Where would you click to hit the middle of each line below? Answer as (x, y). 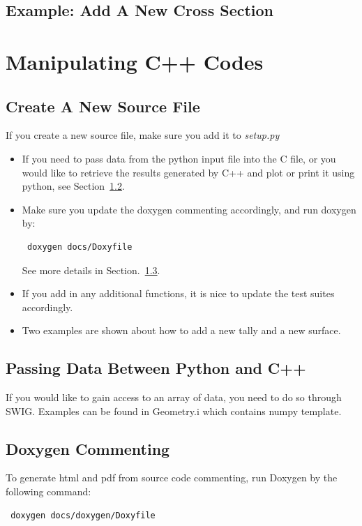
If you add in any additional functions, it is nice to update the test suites (178, 293)
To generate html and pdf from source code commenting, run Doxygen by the (172, 478)
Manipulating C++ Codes (135, 61)
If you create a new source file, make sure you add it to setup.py (143, 135)
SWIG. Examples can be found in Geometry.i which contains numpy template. (174, 411)
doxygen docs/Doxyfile (80, 247)
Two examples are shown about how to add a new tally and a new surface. (181, 330)
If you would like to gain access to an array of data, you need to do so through (174, 397)
